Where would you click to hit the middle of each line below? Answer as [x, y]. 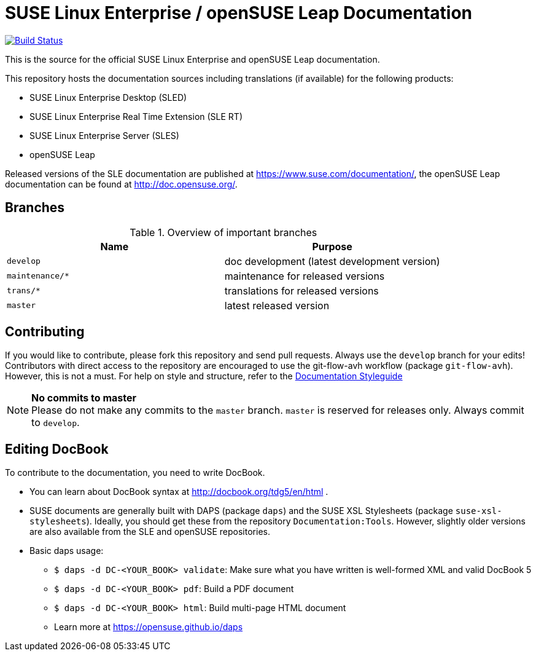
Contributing [45, 332]
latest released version [277, 305]
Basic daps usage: [67, 551]
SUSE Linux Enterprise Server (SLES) [104, 135]
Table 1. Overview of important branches [223, 232]
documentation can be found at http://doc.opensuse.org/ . [121, 184]
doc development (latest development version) [332, 261]
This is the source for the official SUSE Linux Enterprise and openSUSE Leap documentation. [192, 59]
